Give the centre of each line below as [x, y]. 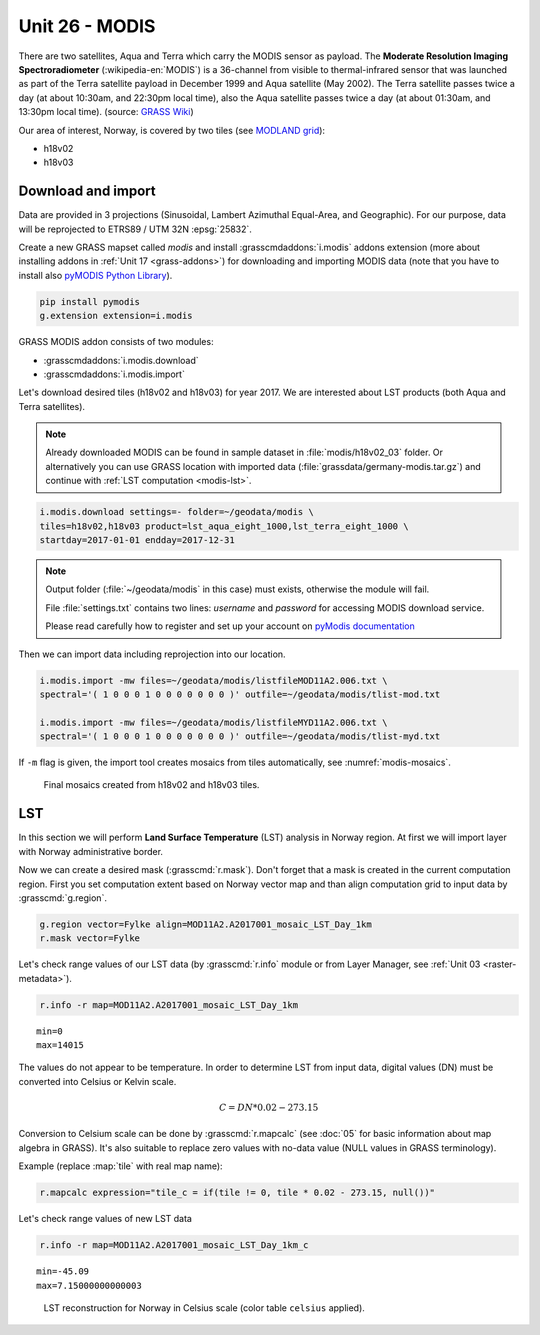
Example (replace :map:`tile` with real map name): [121, 1166]
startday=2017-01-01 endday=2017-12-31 [137, 540]
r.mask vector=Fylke [89, 938]
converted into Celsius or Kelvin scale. [97, 1081]
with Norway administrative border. [91, 851]
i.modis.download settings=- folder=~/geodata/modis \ [176, 512]
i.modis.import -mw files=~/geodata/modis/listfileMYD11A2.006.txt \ [213, 722]
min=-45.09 [63, 1271]
